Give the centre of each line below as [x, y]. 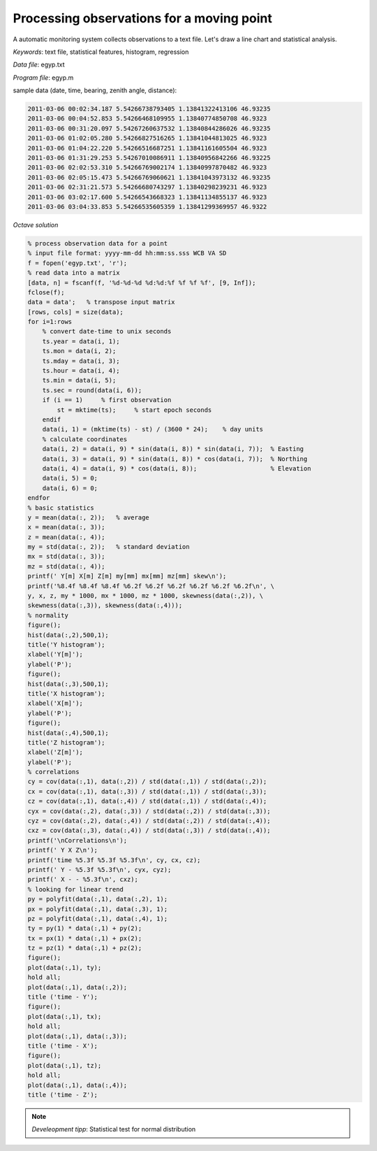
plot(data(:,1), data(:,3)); [77, 1036]
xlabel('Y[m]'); [56, 655]
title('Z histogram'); [66, 742]
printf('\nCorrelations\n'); [77, 840]
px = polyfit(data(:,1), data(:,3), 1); [97, 909]
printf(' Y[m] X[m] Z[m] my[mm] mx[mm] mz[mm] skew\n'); [127, 576]
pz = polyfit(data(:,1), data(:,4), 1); [97, 918]
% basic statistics [61, 508]
